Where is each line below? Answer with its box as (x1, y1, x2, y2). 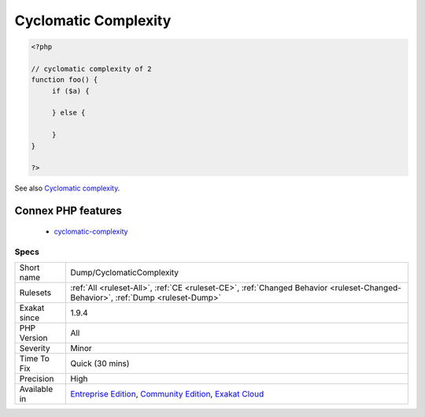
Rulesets (19, 287, 51, 298)
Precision (19, 373, 54, 384)
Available (19, 383, 54, 394)
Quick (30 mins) (70, 358, 130, 369)
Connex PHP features (14, 205, 122, 218)
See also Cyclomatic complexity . (14, 183, 120, 193)
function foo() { (31, 76, 98, 84)
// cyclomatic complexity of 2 (31, 64, 153, 73)
